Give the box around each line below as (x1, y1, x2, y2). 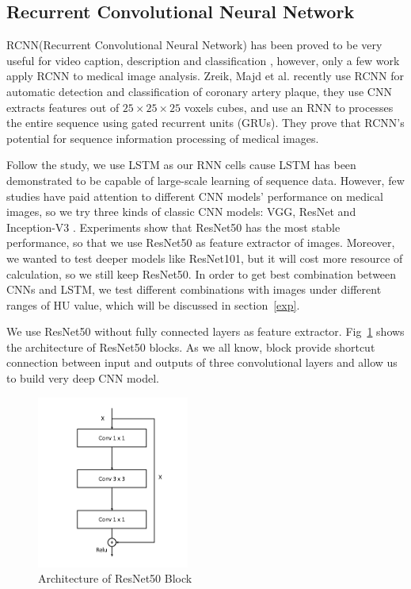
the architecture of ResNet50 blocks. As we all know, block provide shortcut (6, 338, 375, 355)
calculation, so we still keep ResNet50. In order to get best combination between (6, 265, 397, 282)
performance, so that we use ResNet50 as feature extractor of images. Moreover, (6, 234, 395, 251)
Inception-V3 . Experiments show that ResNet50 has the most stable (6, 218, 341, 235)
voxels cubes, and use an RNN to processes (184, 98, 394, 115)
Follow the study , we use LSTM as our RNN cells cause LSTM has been (6, 156, 356, 173)
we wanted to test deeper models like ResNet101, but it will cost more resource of (6, 249, 403, 266)
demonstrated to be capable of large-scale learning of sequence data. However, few (6, 171, 405, 188)
